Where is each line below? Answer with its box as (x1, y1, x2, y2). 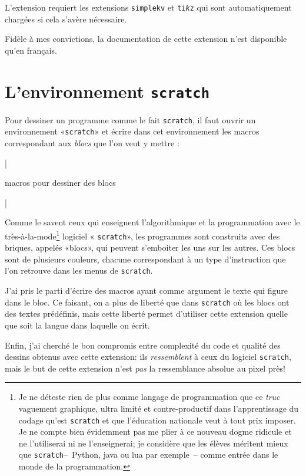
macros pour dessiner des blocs (5, 176, 116, 189)
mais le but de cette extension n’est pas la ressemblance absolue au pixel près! (5, 362, 285, 374)
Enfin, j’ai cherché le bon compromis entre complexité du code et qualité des (5, 339, 281, 351)
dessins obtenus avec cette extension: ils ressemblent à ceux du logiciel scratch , (5, 350, 291, 363)
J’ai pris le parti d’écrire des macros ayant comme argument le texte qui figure (5, 284, 288, 297)
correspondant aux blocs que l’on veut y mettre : (5, 137, 179, 149)
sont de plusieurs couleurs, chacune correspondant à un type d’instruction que (5, 252, 286, 265)
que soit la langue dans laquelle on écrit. (5, 319, 150, 331)
